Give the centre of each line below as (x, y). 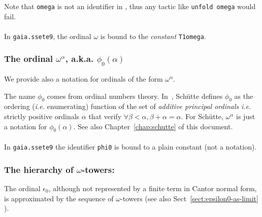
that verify (105, 116)
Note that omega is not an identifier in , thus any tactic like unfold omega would (130, 6)
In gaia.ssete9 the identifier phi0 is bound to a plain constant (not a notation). (130, 147)
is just (246, 116)
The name (20, 96)
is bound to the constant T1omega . (153, 36)
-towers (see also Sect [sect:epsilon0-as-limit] (189, 198)
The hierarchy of (39, 169)
